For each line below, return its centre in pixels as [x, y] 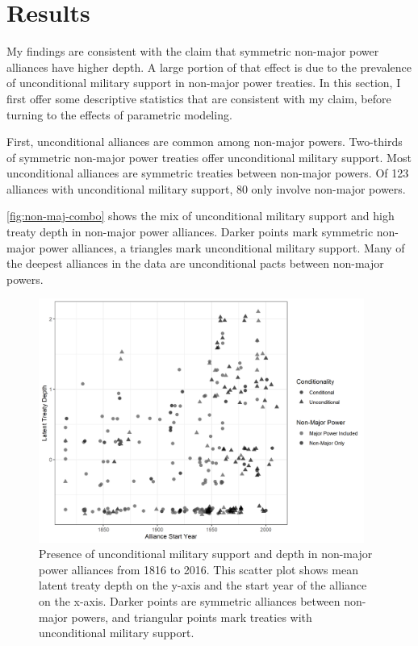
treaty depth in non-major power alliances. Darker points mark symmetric [190, 232]
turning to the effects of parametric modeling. [119, 114]
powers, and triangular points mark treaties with [192, 617]
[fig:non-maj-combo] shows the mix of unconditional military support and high [201, 216]
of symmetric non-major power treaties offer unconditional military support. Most [209, 157]
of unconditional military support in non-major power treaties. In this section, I [204, 83]
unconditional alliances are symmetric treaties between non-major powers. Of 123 [208, 173]
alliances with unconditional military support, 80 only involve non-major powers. [206, 188]
